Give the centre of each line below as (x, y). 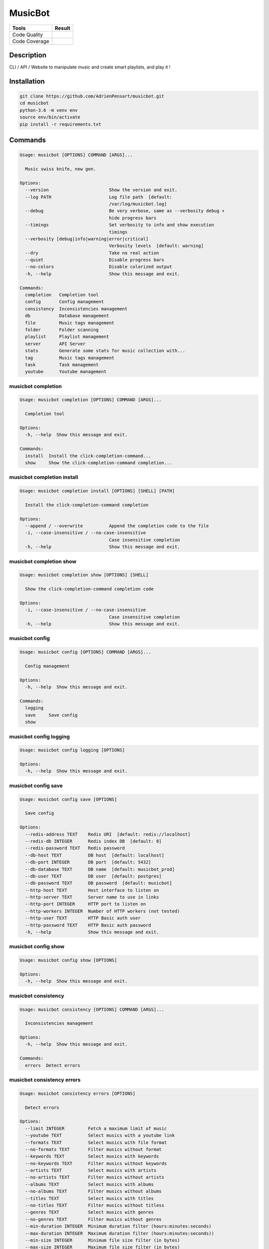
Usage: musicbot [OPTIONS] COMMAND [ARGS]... (76, 155)
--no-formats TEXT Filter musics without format (93, 1149)
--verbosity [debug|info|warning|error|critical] (87, 239)
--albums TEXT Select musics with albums (89, 1184)
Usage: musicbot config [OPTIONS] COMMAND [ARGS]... (85, 652)
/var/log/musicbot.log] (138, 204)
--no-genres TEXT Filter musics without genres (93, 1219)
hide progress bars (133, 218)
